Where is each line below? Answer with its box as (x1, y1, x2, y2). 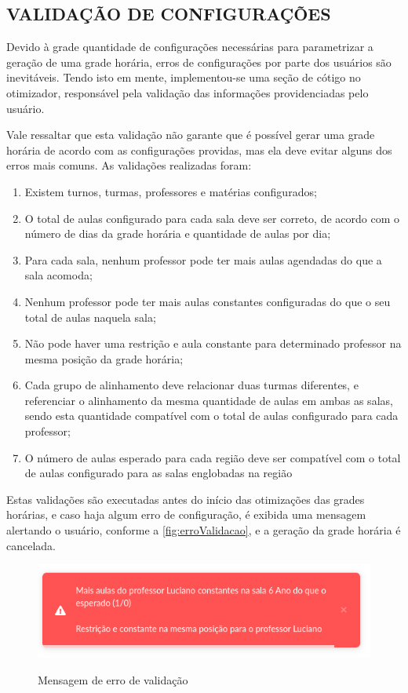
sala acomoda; (24, 267, 93, 283)
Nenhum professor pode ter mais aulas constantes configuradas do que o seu (24, 293, 391, 309)
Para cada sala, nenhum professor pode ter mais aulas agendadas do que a (24, 251, 382, 268)
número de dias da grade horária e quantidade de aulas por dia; (24, 225, 331, 242)
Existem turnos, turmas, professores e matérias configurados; (24, 183, 317, 199)
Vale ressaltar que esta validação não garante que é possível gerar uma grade (6, 126, 375, 143)
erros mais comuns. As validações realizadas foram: (6, 157, 252, 173)
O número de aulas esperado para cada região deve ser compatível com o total (24, 449, 401, 465)
